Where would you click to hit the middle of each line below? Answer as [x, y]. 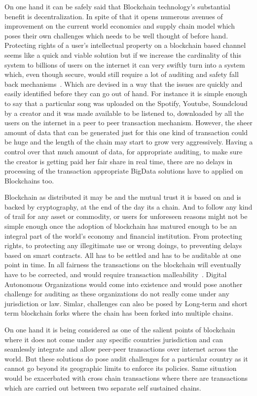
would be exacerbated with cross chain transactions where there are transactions [126, 378]
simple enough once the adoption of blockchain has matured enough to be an [121, 226]
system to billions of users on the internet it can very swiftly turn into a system [125, 64]
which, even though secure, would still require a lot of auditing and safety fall [122, 74]
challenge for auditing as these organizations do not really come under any [117, 294]
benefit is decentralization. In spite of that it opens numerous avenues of [114, 16]
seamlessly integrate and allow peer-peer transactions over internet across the [121, 349]
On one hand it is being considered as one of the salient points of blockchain [120, 329]
